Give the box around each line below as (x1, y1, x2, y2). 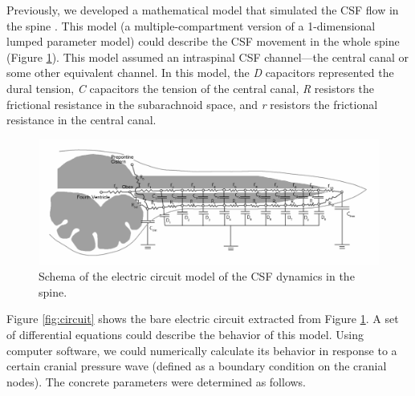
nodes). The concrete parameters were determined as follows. (6, 373, 307, 390)
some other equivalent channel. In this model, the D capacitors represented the (6, 64, 394, 81)
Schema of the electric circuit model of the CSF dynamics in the (39, 268, 355, 285)
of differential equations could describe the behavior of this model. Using (6, 326, 364, 343)
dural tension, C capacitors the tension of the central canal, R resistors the (6, 79, 375, 96)
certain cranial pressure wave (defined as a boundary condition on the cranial (6, 358, 387, 374)
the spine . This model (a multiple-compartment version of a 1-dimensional (6, 17, 376, 34)
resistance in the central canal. (6, 111, 157, 128)
